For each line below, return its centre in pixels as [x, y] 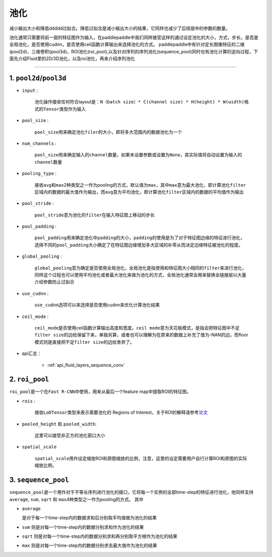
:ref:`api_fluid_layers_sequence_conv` [86, 365]
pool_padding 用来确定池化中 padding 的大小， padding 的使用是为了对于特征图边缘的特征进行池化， [140, 238]
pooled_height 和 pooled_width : [59, 424]
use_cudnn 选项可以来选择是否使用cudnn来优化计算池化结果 [97, 305]
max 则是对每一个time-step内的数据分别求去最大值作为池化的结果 [89, 545]
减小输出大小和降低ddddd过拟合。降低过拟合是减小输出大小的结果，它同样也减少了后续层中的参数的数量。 [120, 28]
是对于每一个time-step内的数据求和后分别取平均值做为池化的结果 [89, 518]
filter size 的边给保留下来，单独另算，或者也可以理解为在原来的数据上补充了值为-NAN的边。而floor [142, 335]
